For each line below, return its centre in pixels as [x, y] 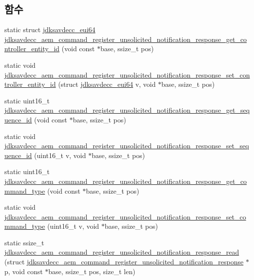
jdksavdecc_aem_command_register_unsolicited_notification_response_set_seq [127, 146]
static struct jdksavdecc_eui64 [50, 30]
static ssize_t [24, 242]
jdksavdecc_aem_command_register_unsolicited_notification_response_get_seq [127, 110]
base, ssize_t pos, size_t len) [92, 271]
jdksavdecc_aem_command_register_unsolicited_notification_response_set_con [127, 74]
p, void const [24, 271]
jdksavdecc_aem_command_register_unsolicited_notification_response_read [122, 252]
